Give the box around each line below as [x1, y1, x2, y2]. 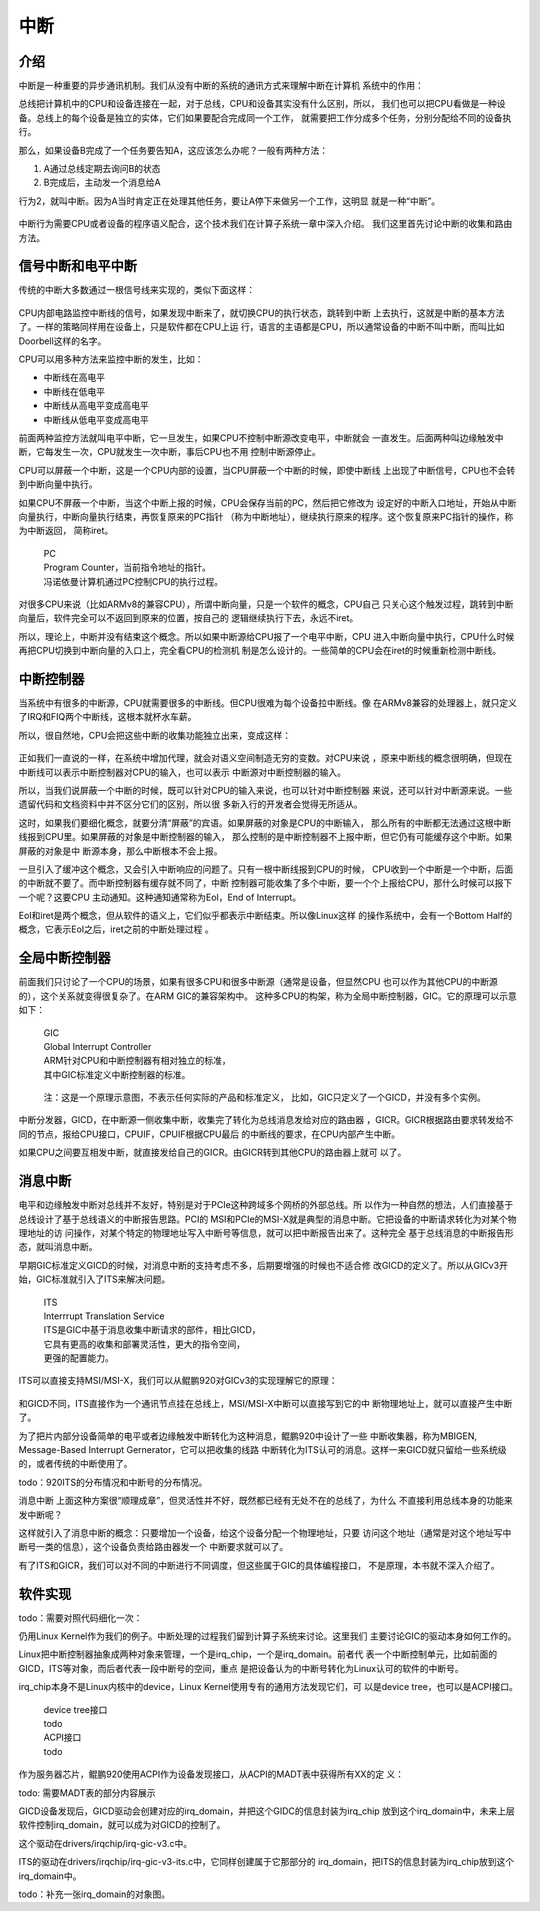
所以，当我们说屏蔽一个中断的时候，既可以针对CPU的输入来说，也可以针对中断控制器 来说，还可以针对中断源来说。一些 [18, 784, 513, 796]
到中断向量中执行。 [18, 478, 98, 490]
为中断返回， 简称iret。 [18, 525, 114, 537]
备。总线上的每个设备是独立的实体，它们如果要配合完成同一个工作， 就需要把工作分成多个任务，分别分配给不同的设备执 [18, 111, 512, 124]
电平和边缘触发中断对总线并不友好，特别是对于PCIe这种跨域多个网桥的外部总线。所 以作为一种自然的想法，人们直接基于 [18, 1199, 514, 1211]
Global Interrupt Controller [43, 1040, 152, 1052]
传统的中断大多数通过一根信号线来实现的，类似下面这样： [18, 284, 255, 296]
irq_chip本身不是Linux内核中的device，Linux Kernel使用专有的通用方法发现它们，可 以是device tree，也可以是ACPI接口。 [18, 1681, 519, 1693]
